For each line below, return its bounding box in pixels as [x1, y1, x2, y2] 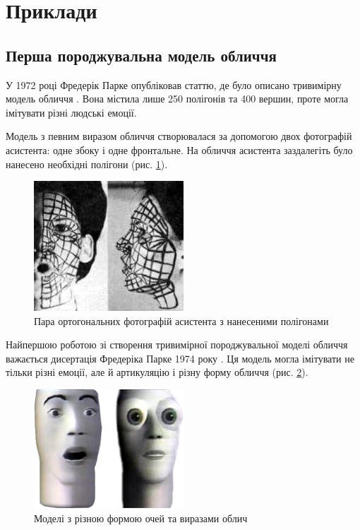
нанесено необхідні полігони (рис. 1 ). [6, 156, 168, 171]
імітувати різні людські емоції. [6, 105, 137, 119]
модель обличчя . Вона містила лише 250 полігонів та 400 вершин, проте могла [6, 91, 349, 106]
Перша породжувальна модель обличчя [6, 44, 277, 66]
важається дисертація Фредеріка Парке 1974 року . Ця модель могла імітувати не [6, 351, 354, 365]
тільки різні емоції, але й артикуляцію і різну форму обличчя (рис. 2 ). [6, 365, 308, 379]
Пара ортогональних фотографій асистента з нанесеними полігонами [34, 313, 329, 328]
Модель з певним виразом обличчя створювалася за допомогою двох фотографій [6, 129, 352, 143]
